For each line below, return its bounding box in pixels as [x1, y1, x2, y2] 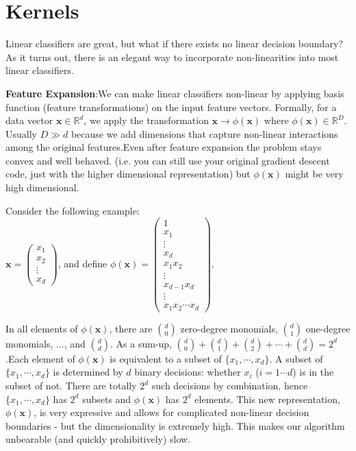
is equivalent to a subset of [110, 351, 222, 365]
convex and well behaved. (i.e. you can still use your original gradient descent [5, 153, 330, 167]
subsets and [82, 391, 131, 406]
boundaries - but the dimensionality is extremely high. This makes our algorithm [5, 418, 345, 432]
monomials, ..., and [5, 336, 86, 350]
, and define [58, 256, 107, 271]
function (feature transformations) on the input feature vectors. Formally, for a [5, 99, 337, 114]
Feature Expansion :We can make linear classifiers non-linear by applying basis [5, 86, 344, 100]
